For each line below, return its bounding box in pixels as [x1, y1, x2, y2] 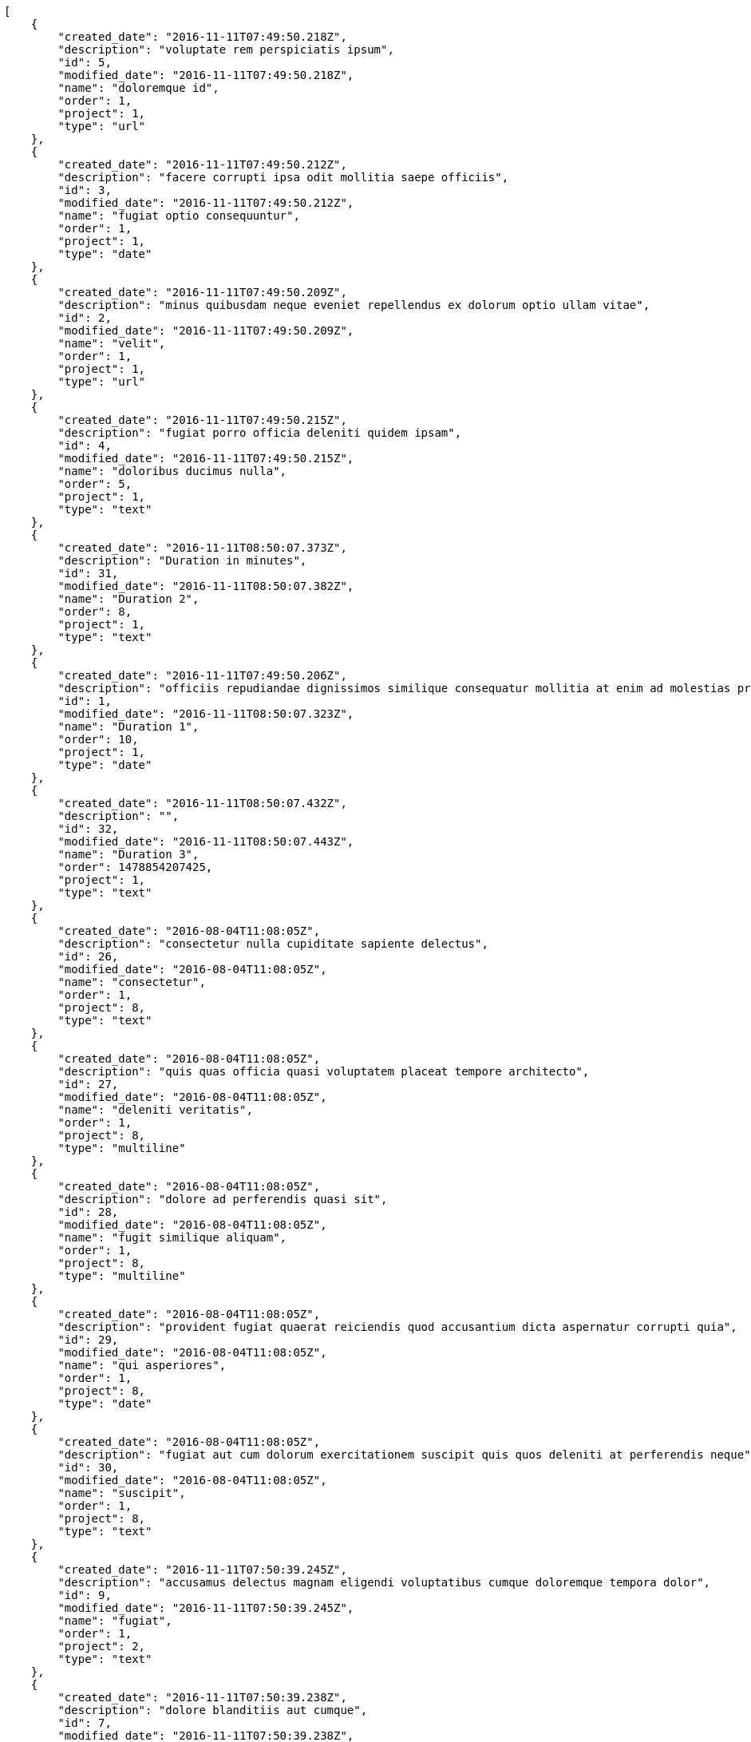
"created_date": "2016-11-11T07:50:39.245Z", [57, 1563, 347, 1576]
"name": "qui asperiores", [57, 1359, 227, 1372]
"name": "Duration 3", [57, 848, 200, 861]
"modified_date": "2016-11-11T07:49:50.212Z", [57, 196, 354, 209]
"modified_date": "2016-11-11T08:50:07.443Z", [57, 835, 354, 848]
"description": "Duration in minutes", [57, 554, 307, 567]
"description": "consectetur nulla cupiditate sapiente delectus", [57, 937, 488, 950]
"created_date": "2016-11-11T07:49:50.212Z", [57, 158, 347, 171]
